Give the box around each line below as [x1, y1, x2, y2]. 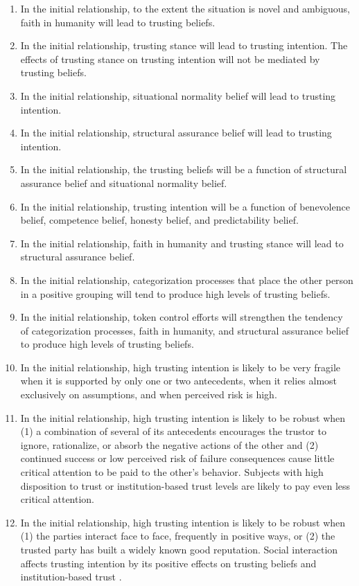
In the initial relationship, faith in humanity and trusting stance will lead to [20, 236, 344, 250]
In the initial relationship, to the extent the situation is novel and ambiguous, [20, 1, 351, 15]
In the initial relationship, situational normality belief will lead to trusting [20, 88, 336, 103]
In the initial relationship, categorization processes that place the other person [20, 272, 353, 287]
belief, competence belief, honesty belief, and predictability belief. [20, 213, 299, 227]
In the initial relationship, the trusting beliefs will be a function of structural [20, 162, 347, 177]
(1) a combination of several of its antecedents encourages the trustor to [20, 424, 326, 438]
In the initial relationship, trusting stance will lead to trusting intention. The [20, 38, 348, 53]
